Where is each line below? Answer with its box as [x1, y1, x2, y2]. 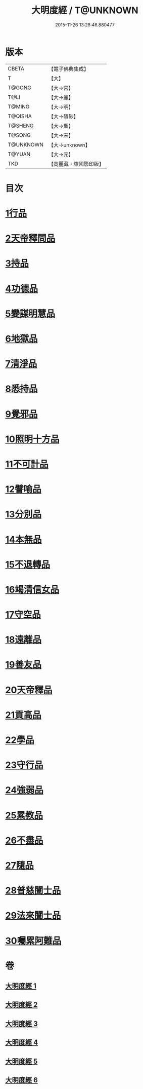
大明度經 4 [5, 1038, 38, 1047]
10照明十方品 [5, 433, 60, 445]
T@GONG [8, 84, 31, 91]
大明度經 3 [5, 1019, 38, 1028]
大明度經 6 [5, 1076, 38, 1084]
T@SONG [8, 131, 31, 138]
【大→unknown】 [48, 141, 90, 148]
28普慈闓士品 [5, 885, 61, 896]
